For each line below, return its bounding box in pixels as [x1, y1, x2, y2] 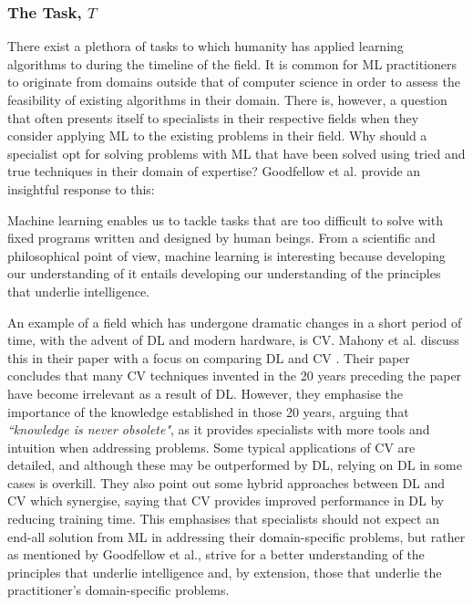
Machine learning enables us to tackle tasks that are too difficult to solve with [7, 210, 443, 229]
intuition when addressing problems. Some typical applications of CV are [7, 437, 416, 456]
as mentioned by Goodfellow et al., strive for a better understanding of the [7, 545, 425, 564]
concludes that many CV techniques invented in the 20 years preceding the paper [7, 366, 462, 385]
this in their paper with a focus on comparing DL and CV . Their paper [7, 348, 410, 367]
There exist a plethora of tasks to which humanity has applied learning [7, 37, 404, 56]
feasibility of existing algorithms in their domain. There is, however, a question [7, 90, 447, 109]
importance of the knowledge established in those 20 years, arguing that [7, 402, 409, 421]
